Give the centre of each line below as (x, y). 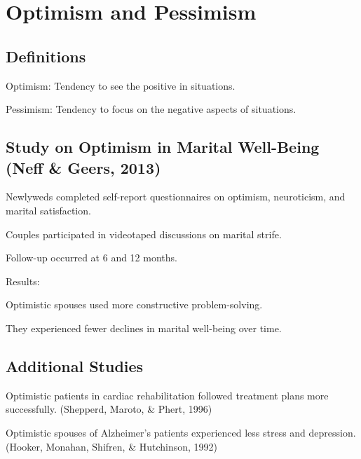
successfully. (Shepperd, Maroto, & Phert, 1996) (109, 409)
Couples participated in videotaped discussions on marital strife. (144, 234)
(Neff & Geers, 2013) (83, 167)
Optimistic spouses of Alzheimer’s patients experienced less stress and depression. (181, 432)
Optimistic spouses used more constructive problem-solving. (134, 304)
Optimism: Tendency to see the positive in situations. (121, 85)
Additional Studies (75, 365)
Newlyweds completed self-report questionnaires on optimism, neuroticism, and (176, 197)
